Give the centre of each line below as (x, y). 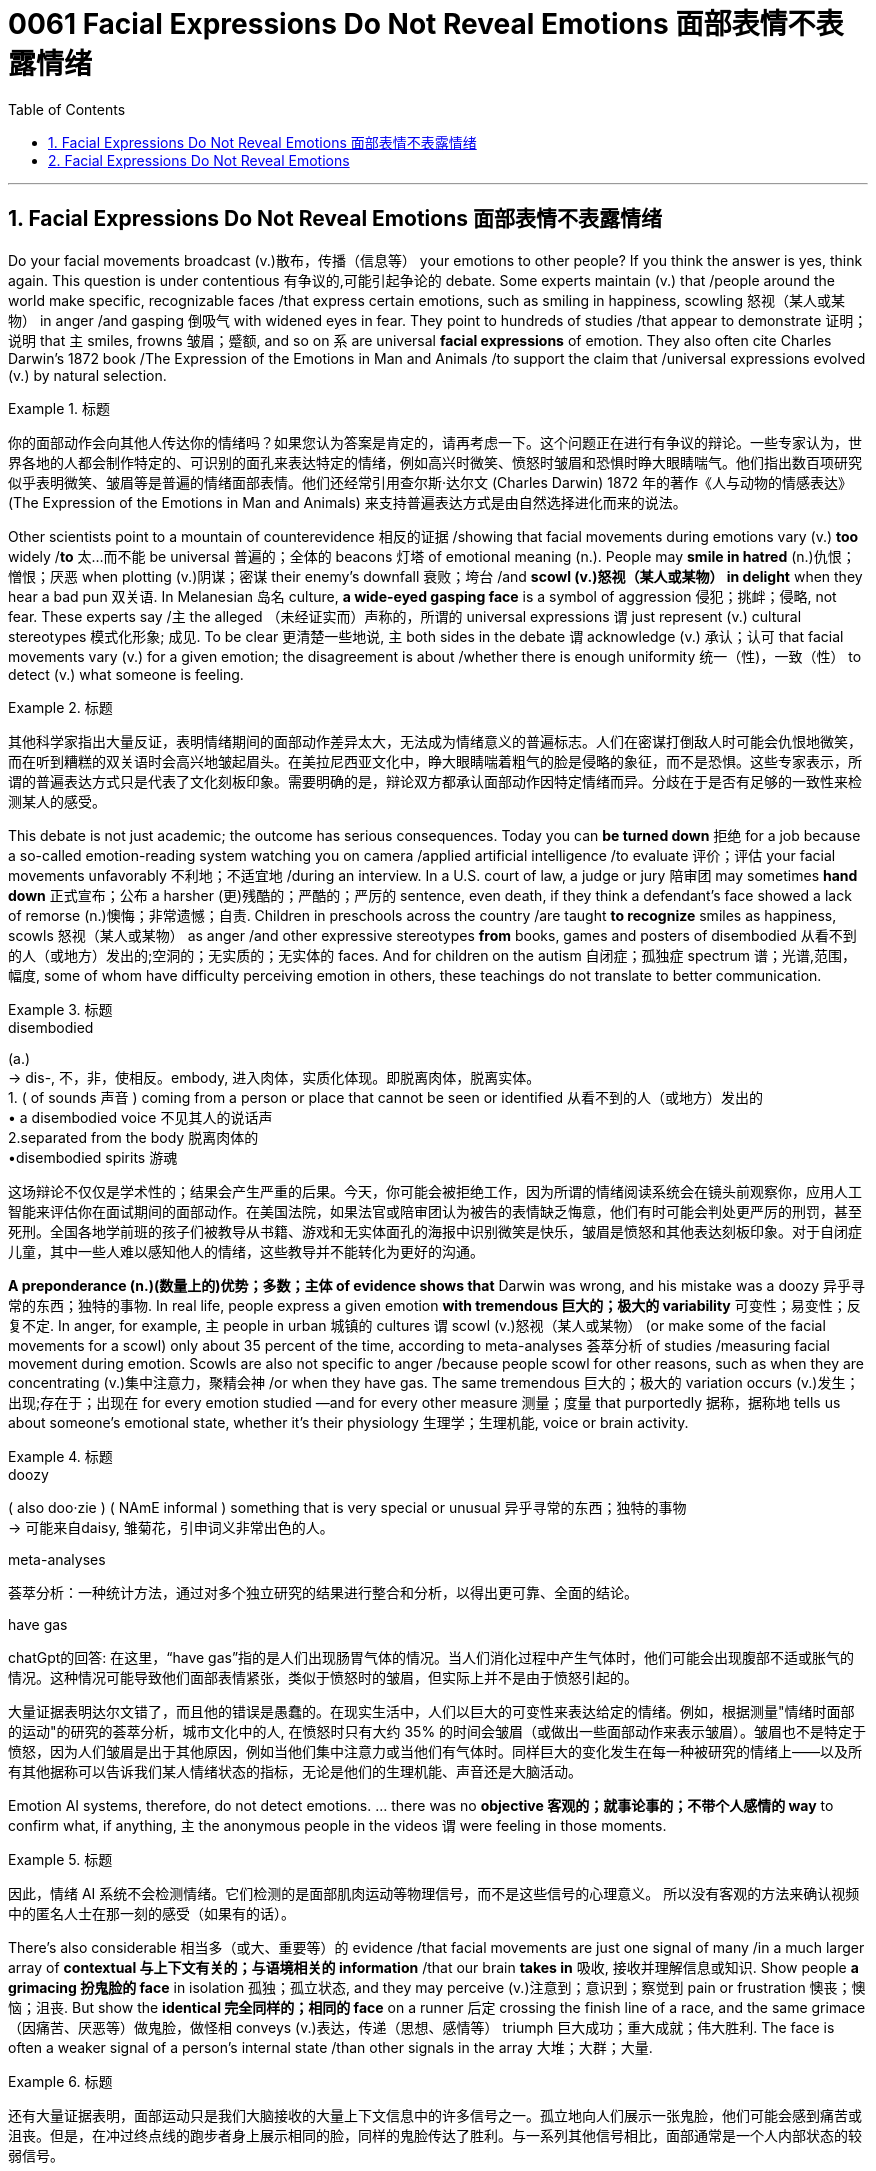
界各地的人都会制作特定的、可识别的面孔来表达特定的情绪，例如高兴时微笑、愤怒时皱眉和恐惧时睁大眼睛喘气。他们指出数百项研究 (435, 462)
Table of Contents (67, 109)
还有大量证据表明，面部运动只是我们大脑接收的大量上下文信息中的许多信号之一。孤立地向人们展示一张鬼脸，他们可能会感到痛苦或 (435, 2115)
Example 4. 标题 (60, 1456)
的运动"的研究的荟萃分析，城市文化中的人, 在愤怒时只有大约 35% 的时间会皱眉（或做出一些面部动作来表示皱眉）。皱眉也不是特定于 (437, 1731)
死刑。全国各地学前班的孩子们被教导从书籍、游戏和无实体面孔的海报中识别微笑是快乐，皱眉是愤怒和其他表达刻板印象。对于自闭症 (435, 1231)
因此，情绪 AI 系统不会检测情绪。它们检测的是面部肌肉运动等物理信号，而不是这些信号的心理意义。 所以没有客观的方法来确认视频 (434, 1893)
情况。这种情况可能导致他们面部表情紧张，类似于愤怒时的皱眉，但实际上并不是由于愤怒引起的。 (323, 1677)
